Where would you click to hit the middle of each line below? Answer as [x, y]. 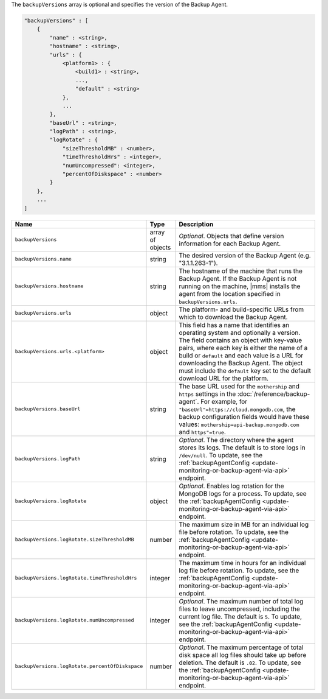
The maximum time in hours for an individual [242, 563]
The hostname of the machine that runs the [241, 271]
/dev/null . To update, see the [221, 455]
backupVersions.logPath [48, 459]
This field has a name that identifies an [234, 325]
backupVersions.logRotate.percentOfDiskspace [79, 666]
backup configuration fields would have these [244, 416]
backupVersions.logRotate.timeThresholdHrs [76, 578]
